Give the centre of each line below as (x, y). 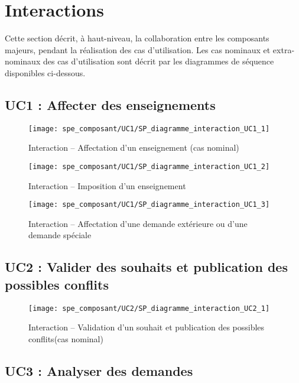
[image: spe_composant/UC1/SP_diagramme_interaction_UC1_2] (149, 166)
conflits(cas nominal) (66, 338)
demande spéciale (60, 235)
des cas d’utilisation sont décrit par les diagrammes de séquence (158, 61)
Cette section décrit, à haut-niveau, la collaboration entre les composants (137, 38)
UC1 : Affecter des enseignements (110, 104)
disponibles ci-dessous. (45, 72)
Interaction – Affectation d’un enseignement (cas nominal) (134, 147)
